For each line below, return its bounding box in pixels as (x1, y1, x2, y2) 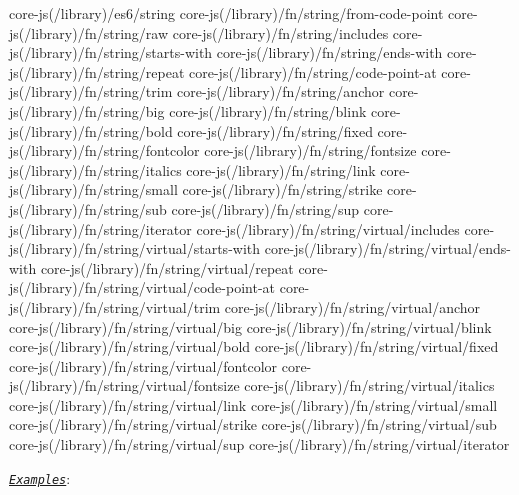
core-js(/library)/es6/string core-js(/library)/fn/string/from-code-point (9, 3, 444, 23)
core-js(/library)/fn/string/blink (169, 100, 367, 121)
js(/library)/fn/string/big (9, 100, 165, 121)
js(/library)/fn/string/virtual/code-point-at (9, 277, 275, 298)
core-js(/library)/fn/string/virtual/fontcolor (9, 355, 278, 376)
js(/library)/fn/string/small (9, 179, 178, 200)
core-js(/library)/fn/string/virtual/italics (244, 375, 495, 396)
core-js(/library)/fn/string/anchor (176, 81, 385, 102)
